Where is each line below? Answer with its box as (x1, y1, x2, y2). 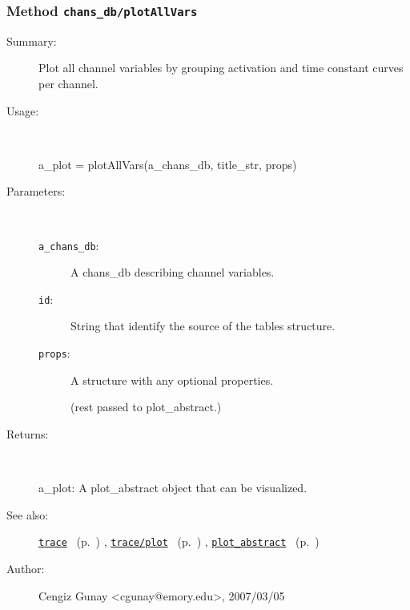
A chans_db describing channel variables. (70, 264, 275, 281)
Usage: (6, 102, 39, 119)
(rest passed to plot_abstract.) (70, 398, 222, 415)
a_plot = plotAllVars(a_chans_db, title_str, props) (38, 156, 297, 172)
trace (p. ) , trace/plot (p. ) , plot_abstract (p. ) (38, 533, 320, 550)
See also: (6, 506, 49, 523)
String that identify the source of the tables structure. (70, 317, 336, 334)
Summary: (6, 32, 57, 49)
